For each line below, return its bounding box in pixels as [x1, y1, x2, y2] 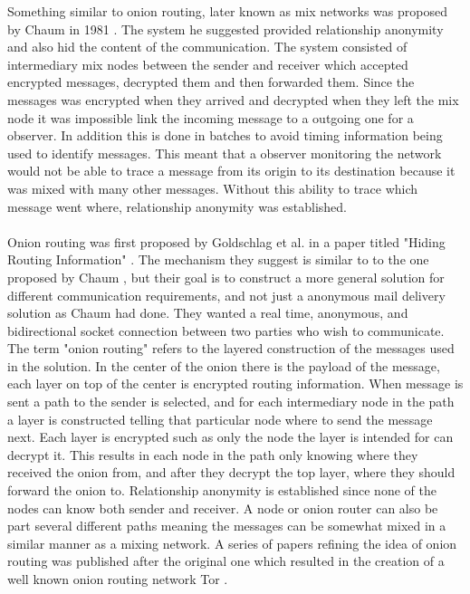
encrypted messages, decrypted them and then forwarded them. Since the [7, 72, 415, 91]
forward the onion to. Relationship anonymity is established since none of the [7, 481, 436, 500]
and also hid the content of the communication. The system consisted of [7, 37, 408, 56]
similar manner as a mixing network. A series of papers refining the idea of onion [7, 533, 457, 552]
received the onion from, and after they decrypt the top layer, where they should [7, 463, 456, 482]
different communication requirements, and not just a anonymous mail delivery [7, 285, 446, 304]
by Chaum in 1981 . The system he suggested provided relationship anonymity [7, 19, 444, 38]
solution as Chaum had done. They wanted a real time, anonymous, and [7, 303, 408, 322]
